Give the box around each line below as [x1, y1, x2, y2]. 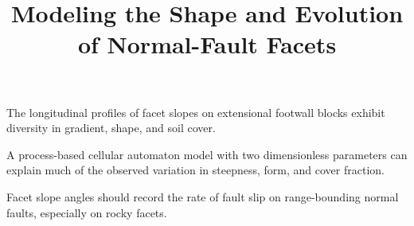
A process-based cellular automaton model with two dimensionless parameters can [6, 146, 408, 162]
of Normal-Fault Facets [77, 28, 337, 60]
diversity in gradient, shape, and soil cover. [6, 119, 216, 136]
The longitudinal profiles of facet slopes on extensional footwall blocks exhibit [6, 103, 385, 120]
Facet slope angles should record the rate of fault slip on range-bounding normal [6, 188, 399, 205]
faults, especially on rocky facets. [6, 204, 167, 220]
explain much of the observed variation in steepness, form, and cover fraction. [6, 162, 385, 178]
